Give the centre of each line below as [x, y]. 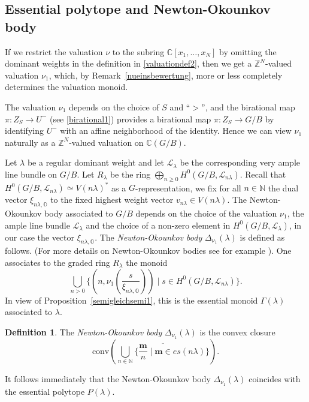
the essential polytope [45, 391]
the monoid [147, 262]
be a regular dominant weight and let [96, 162]
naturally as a [30, 142]
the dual [283, 187]
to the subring [138, 51]
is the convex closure [237, 331]
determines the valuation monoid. [66, 87]
